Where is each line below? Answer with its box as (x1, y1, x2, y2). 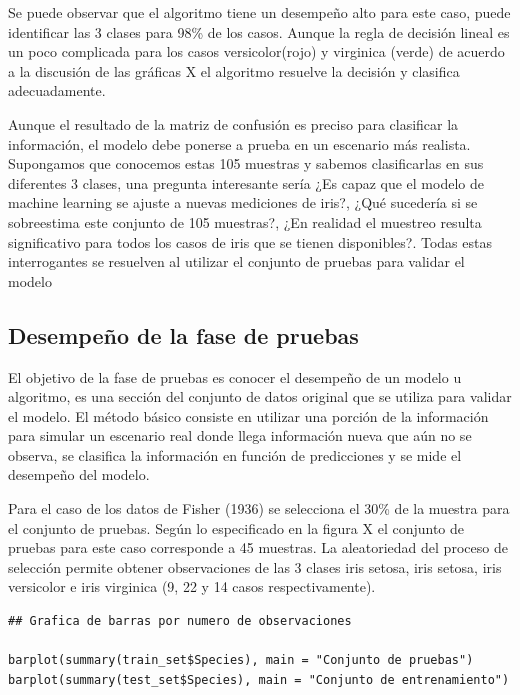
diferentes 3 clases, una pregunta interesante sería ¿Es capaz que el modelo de (8, 172, 484, 193)
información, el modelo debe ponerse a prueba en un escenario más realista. (8, 133, 471, 154)
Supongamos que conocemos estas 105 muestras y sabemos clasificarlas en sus (8, 153, 484, 174)
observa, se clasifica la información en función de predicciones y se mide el (8, 444, 462, 465)
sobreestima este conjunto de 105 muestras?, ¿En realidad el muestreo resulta (8, 211, 482, 232)
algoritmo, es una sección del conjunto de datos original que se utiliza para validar (8, 386, 512, 407)
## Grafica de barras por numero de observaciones (8, 614, 352, 629)
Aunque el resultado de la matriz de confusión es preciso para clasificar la (8, 113, 459, 134)
